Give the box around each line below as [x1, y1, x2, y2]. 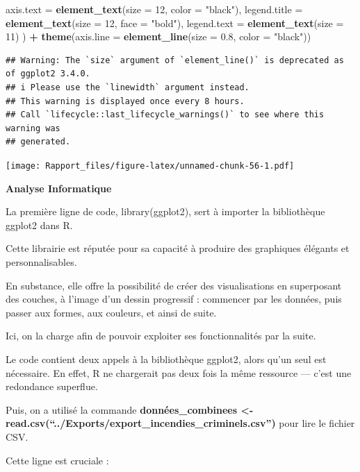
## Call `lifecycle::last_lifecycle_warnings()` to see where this [6, 110, 325, 120]
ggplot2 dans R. [6, 217, 73, 232]
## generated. [6, 137, 71, 147]
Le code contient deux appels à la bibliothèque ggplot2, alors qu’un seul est [6, 351, 327, 366]
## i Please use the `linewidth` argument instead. [6, 82, 249, 92]
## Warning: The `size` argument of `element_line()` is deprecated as [6, 55, 344, 65]
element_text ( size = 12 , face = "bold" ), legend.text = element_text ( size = [6, 15, 344, 30]
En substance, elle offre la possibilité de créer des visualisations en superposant [6, 278, 342, 292]
